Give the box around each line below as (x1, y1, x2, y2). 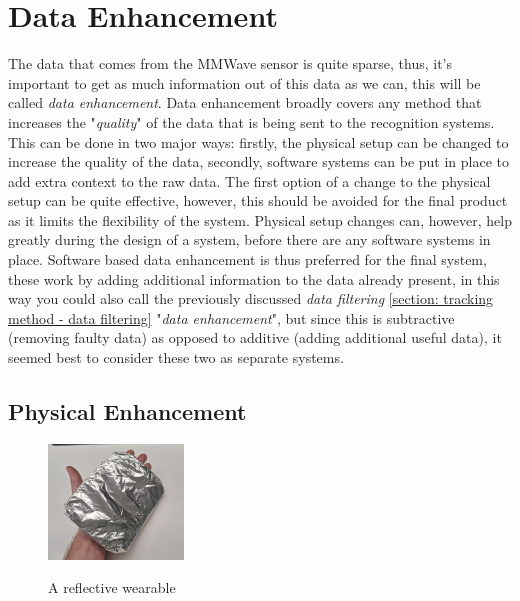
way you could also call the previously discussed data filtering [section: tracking (8, 288, 494, 309)
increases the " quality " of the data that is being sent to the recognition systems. (8, 111, 495, 132)
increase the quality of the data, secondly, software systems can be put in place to (8, 151, 510, 172)
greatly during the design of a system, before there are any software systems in (8, 229, 491, 250)
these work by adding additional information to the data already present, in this (8, 268, 500, 289)
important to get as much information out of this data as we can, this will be (8, 72, 481, 93)
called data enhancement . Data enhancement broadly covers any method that (8, 92, 482, 113)
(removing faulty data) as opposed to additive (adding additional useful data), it (8, 327, 502, 348)
